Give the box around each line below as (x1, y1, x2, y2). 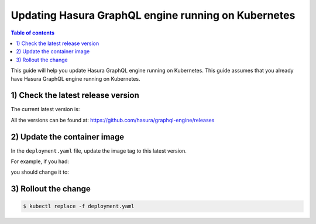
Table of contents (11, 29, 55, 36)
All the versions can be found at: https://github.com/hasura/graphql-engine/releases (11, 116, 215, 123)
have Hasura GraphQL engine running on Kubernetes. (11, 75, 140, 82)
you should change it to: (11, 168, 70, 175)
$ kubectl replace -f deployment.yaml (23, 203, 135, 210)
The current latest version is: (11, 106, 80, 113)
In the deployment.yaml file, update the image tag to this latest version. (11, 147, 187, 154)
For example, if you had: (11, 158, 70, 165)
